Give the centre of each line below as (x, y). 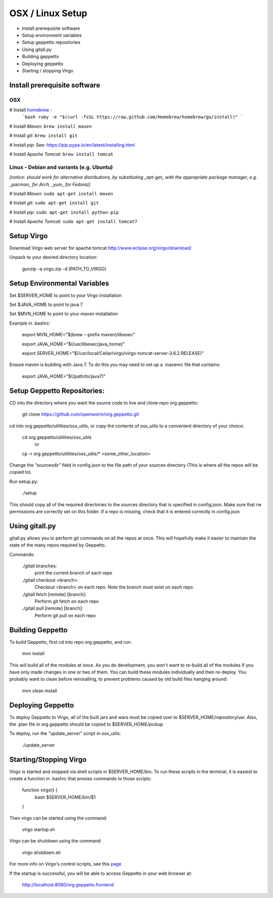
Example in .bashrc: (30, 323)
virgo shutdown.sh (41, 852)
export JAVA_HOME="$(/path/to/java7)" (64, 376)
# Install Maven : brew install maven (51, 126)
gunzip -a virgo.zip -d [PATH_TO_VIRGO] (64, 268)
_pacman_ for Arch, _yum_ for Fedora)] (50, 184)
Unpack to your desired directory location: (54, 257)
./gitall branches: (40, 566)
